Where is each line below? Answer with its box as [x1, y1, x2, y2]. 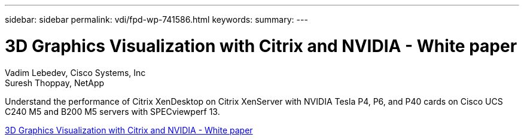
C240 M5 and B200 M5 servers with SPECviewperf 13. [5, 106, 220, 117]
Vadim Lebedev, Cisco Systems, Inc [5, 67, 146, 78]
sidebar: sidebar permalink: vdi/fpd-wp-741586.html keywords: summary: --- [5, 14, 308, 25]
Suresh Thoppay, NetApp [5, 77, 105, 88]
